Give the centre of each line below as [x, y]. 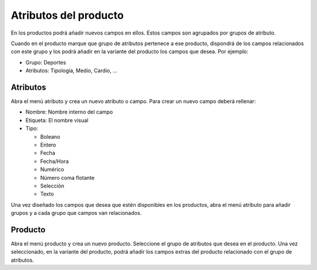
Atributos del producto [67, 15]
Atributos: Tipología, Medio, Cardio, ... [71, 71]
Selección [52, 186]
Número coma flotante [68, 177]
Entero [48, 145]
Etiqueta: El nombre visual [57, 120]
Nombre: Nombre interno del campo [69, 112]
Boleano [50, 136]
